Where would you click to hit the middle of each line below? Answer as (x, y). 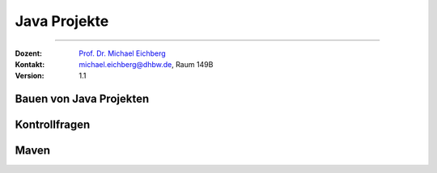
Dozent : (29, 53)
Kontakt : (30, 64)
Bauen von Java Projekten (82, 99)
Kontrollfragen (53, 125)
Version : (30, 76)
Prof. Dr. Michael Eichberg (122, 53)
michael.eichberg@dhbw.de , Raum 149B (146, 64)
